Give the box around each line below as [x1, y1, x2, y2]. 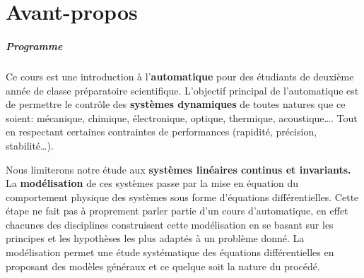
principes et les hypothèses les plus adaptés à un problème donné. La [6, 231, 305, 246]
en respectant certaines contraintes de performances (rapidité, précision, [6, 124, 317, 139]
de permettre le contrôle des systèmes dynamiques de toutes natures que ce [6, 97, 346, 111]
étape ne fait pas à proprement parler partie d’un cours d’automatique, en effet [6, 203, 348, 218]
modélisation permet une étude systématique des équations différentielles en [6, 245, 334, 260]
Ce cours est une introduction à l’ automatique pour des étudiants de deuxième [6, 68, 354, 83]
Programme [6, 38, 63, 53]
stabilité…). [6, 138, 54, 152]
